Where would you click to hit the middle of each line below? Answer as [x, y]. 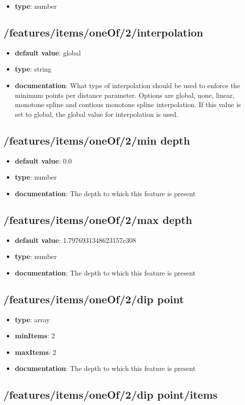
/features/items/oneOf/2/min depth [97, 140]
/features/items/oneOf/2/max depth [98, 219]
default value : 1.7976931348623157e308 [75, 240]
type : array [32, 319]
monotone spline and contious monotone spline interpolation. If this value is [128, 104]
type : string [33, 69]
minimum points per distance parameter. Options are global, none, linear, [125, 95]
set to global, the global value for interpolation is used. [96, 114]
